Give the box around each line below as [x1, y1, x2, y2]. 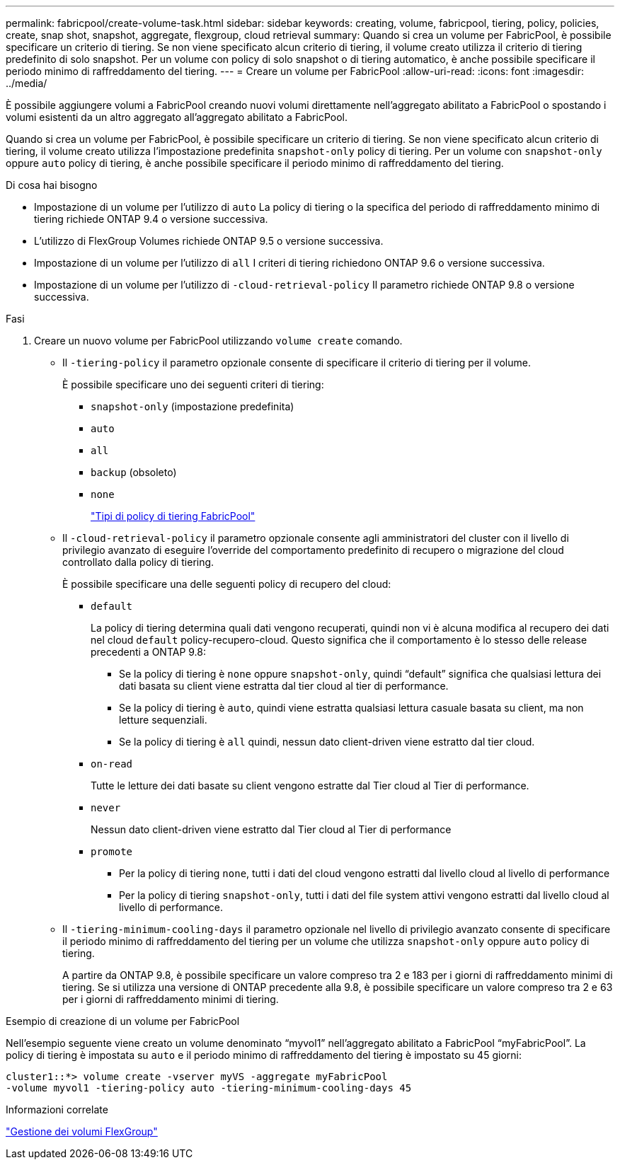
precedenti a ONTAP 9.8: [91, 646, 207, 658]
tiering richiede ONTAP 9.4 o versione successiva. [34, 213, 268, 225]
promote [91, 846, 133, 857]
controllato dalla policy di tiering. [62, 556, 214, 568]
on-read [91, 758, 133, 770]
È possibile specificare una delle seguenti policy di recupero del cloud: [62, 578, 391, 590]
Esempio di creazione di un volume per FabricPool [6, 1015, 240, 1027]
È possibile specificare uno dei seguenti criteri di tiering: [62, 378, 324, 390]
